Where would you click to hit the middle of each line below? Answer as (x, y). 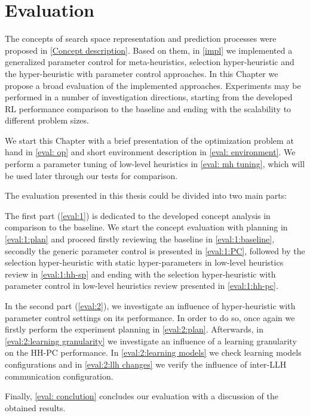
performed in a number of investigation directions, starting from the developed (149, 97)
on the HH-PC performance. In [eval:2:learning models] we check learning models (153, 352)
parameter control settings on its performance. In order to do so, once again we (150, 317)
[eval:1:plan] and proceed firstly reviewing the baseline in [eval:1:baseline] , (140, 239)
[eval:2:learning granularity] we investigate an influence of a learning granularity (151, 340)
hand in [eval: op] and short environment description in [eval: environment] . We (150, 152)
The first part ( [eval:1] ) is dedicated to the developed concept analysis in (138, 215)
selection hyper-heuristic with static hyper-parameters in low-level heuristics (144, 262)
